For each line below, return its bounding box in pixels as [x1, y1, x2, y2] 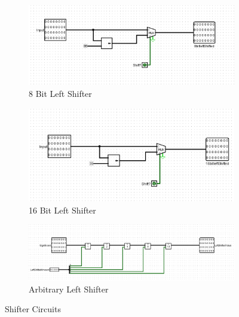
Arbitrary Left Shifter [29, 282, 109, 295]
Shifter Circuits [5, 303, 61, 315]
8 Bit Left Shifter [29, 87, 92, 99]
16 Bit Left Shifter [29, 203, 96, 216]
